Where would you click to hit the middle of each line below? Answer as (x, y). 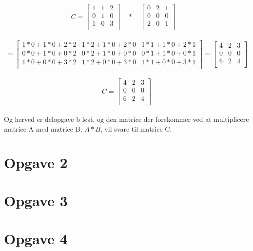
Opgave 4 (36, 239)
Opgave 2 (36, 162)
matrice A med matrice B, (43, 128)
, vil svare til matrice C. (136, 128)
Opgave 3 (36, 200)
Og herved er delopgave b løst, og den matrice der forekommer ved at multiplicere (126, 119)
